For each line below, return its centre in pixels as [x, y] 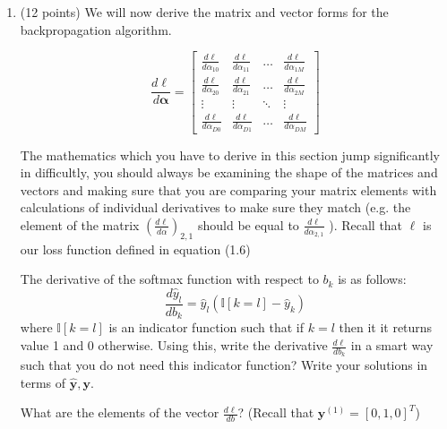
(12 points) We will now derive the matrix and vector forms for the [204, 12]
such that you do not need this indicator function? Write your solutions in [224, 365]
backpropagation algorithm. [96, 29]
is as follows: [372, 279]
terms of [43, 382]
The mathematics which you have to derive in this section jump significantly [230, 154]
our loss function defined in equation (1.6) [135, 249]
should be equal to [248, 224]
